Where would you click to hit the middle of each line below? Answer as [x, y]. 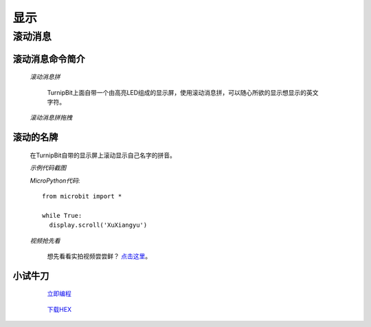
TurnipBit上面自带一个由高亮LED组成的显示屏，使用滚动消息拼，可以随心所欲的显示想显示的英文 [183, 92]
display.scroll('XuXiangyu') [98, 225]
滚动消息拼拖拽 [51, 117]
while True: [62, 215]
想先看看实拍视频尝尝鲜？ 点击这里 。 [99, 256]
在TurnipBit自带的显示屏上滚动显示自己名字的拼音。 [103, 155]
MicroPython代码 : [55, 180]
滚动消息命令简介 [49, 59]
